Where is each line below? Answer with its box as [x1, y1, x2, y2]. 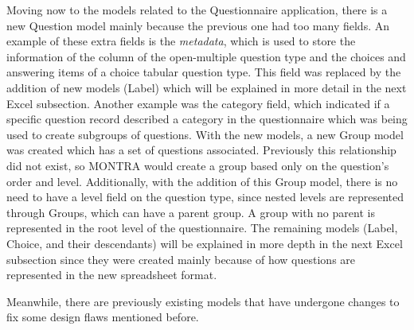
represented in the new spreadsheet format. [6, 266, 217, 283]
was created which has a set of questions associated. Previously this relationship [6, 142, 396, 158]
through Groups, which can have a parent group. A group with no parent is [6, 204, 375, 220]
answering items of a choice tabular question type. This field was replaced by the [6, 64, 401, 80]
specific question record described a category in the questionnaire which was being [6, 111, 408, 127]
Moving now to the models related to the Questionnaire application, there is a [6, 2, 388, 17]
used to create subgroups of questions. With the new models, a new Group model [6, 126, 404, 142]
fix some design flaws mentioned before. [6, 309, 199, 325]
